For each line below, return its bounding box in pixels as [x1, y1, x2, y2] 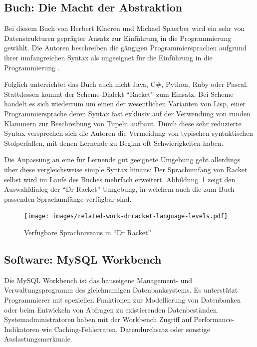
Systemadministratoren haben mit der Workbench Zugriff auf [4, 314, 192, 325]
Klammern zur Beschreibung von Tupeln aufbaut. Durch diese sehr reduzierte [4, 118, 242, 128]
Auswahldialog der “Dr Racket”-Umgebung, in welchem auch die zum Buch [4, 184, 235, 194]
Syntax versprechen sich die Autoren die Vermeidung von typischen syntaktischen [4, 128, 254, 138]
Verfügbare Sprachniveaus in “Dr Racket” [24, 227, 151, 237]
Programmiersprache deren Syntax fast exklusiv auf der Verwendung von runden [4, 108, 251, 118]
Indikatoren [4, 324, 39, 334]
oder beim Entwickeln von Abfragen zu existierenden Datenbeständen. [4, 304, 219, 315]
